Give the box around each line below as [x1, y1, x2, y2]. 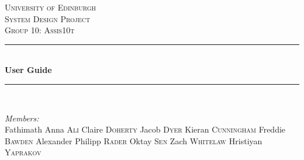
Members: [5, 112, 39, 124]
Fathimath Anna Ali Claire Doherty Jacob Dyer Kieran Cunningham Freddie [5, 123, 286, 135]
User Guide [5, 64, 52, 76]
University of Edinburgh [5, 1, 96, 13]
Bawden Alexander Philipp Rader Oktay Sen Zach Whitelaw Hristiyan [5, 134, 262, 147]
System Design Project [5, 12, 91, 25]
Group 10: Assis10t [5, 24, 75, 36]
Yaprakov [5, 146, 42, 158]
